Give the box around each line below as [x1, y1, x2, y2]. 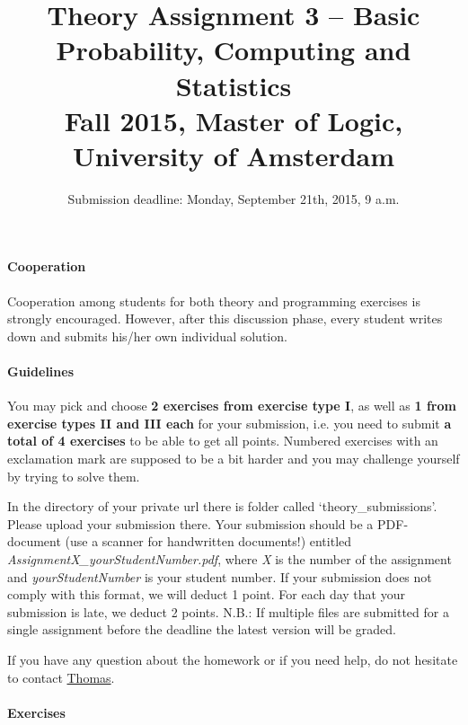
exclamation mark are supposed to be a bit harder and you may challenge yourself [7, 449, 460, 468]
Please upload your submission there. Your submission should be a [7, 514, 374, 533]
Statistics [175, 66, 292, 103]
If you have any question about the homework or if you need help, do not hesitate [7, 650, 458, 668]
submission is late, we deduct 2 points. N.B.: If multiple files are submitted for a [7, 602, 449, 621]
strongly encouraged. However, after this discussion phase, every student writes [7, 309, 443, 328]
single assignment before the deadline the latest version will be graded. [7, 620, 396, 639]
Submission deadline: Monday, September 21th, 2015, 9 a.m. [67, 189, 400, 208]
